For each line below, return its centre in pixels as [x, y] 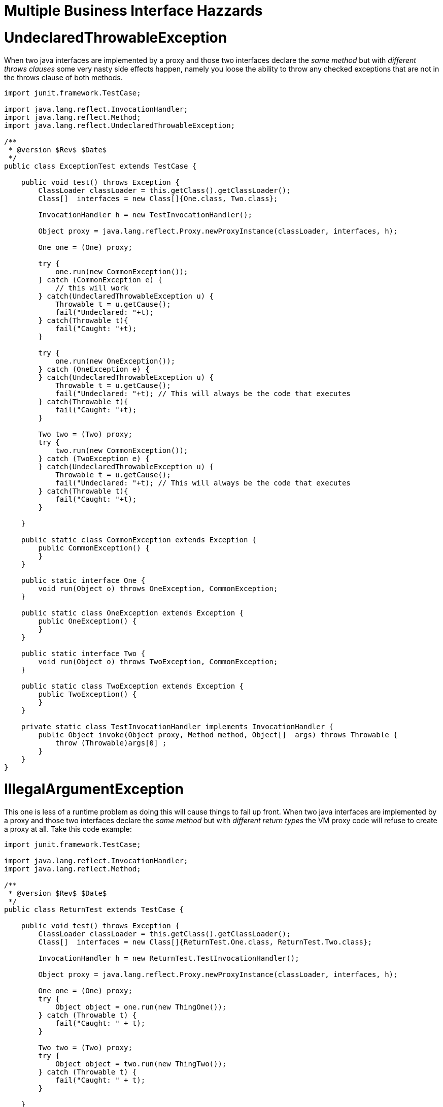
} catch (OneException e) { [94, 369]
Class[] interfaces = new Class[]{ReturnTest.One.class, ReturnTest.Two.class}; [205, 942]
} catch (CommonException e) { [100, 280]
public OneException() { [88, 621]
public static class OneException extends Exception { [132, 613]
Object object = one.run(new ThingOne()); [141, 1007]
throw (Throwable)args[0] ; [111, 743]
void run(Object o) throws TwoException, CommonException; [158, 661]
